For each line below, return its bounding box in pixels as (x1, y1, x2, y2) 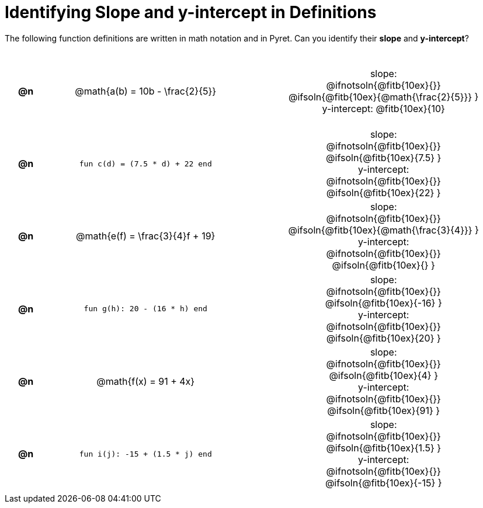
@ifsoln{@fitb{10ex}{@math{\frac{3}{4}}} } (288, 224, 479, 236)
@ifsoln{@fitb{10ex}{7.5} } (326, 152, 442, 164)
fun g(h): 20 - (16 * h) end (84, 304, 207, 314)
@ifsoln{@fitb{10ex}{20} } (326, 332, 441, 344)
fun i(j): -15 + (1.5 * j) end (79, 449, 212, 458)
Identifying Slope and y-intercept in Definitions (5, 2, 377, 22)
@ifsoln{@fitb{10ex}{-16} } (325, 297, 442, 309)
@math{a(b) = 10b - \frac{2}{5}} (75, 85, 217, 97)
